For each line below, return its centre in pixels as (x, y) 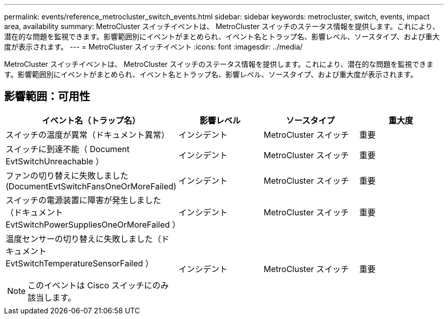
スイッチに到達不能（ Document (68, 149)
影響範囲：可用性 (47, 96)
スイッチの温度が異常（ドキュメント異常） (88, 134)
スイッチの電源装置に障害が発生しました (84, 200)
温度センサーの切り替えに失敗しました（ (84, 239)
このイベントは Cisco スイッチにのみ (98, 285)
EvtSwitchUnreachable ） (55, 161)
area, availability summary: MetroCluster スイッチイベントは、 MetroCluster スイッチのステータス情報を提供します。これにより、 (222, 26)
